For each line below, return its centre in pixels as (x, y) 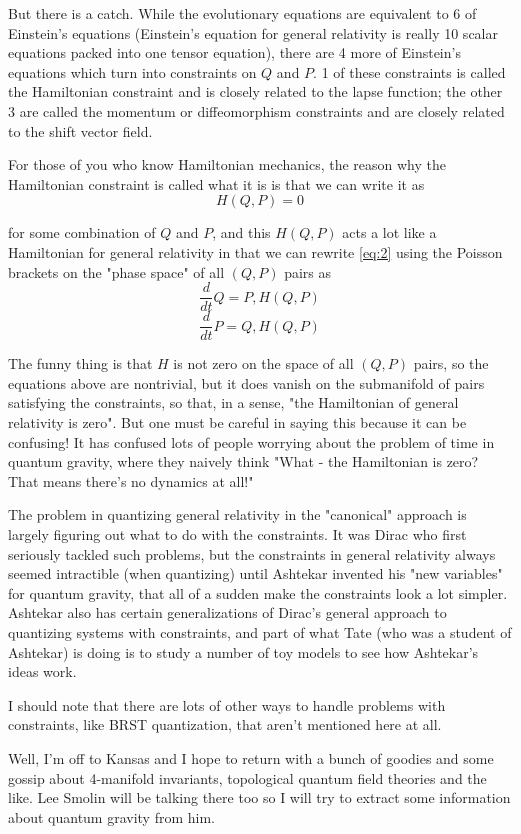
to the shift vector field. (80, 130)
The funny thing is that (80, 363)
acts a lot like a (389, 232)
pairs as (308, 271)
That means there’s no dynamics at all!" (131, 480)
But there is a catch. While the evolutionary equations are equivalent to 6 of (242, 13)
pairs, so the (451, 363)
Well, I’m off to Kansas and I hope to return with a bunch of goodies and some (251, 757)
